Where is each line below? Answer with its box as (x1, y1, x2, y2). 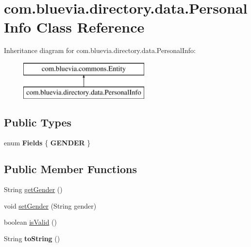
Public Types (4, 115, 72, 130)
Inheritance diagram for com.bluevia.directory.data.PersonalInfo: (4, 45, 196, 55)
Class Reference (36, 17, 145, 37)
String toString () (4, 233, 60, 243)
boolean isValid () (4, 217, 57, 227)
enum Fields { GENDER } (4, 138, 91, 148)
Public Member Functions (4, 161, 137, 176)
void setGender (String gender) (4, 200, 97, 211)
